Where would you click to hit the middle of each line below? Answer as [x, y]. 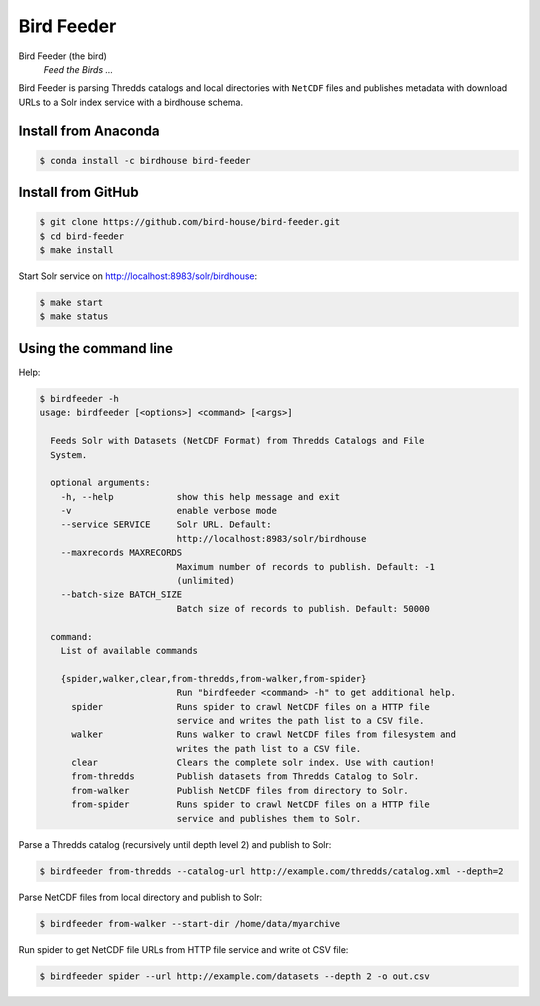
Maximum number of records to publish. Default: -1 [305, 566]
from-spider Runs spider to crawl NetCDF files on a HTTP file [250, 804]
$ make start [71, 303]
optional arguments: [100, 483]
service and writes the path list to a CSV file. [300, 720]
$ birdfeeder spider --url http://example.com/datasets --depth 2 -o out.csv [234, 976]
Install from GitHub [78, 192]
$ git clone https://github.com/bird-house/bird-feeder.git [190, 222]
